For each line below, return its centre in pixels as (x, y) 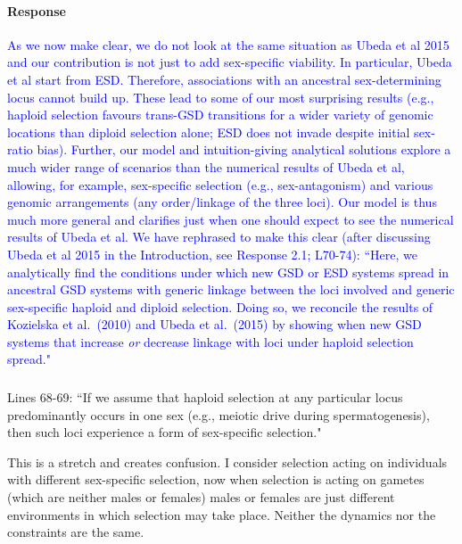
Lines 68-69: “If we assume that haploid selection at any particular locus (205, 397)
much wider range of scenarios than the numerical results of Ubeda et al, (206, 166)
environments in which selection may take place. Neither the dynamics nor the (222, 514)
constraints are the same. (76, 532)
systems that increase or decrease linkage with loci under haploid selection (210, 341)
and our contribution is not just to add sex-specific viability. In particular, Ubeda (230, 62)
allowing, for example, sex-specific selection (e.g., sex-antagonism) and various (220, 184)
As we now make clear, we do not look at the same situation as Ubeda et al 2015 (228, 44)
